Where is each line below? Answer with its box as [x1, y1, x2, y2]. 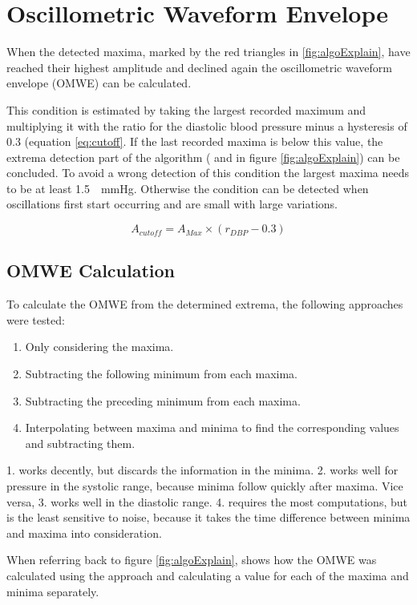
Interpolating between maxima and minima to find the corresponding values [25, 419, 399, 436]
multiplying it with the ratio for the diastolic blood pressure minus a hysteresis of [6, 117, 407, 134]
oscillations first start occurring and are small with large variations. [6, 196, 338, 212]
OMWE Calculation [6, 258, 176, 283]
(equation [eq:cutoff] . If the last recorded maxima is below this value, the [24, 133, 383, 150]
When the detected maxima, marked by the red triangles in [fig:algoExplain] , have [6, 43, 411, 60]
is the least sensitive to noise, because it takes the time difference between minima [6, 509, 411, 526]
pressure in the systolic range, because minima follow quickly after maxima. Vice [6, 478, 403, 494]
